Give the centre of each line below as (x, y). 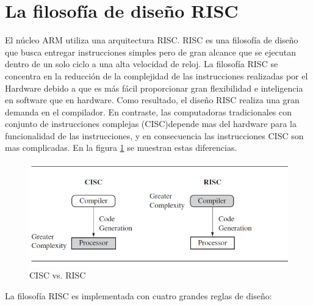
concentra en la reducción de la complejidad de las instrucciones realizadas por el (156, 75)
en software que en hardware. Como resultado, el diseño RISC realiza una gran (152, 100)
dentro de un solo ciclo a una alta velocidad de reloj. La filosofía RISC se (142, 64)
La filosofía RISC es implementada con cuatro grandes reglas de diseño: (139, 295)
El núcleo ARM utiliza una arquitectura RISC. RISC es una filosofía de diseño (152, 40)
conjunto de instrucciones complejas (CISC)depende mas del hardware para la (151, 124)
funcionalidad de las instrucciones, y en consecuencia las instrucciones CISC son (154, 135)
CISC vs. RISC (58, 275)
